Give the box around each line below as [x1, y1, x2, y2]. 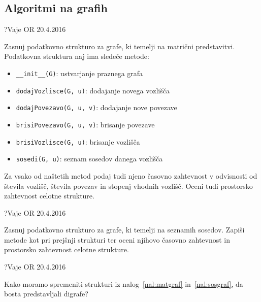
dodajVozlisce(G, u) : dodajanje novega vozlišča [16, 85, 170, 95]
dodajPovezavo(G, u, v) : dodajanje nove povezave [16, 102, 177, 113]
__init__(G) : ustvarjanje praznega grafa [16, 68, 143, 78]
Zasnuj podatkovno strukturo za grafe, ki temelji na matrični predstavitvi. [4, 41, 235, 51]
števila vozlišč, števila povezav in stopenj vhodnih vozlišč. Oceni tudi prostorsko [4, 180, 253, 191]
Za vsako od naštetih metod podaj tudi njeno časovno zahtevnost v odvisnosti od [4, 170, 257, 181]
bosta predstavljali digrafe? [4, 288, 88, 299]
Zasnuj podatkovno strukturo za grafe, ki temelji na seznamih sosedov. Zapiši [4, 224, 245, 235]
